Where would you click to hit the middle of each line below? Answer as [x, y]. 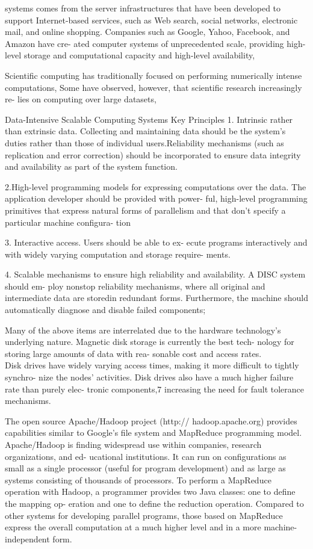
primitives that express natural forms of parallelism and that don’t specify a [145, 210]
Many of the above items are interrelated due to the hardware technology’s [143, 330]
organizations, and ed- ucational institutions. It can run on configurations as [146, 456]
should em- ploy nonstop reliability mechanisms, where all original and [135, 286]
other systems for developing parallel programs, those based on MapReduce [144, 515]
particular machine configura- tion [68, 222]
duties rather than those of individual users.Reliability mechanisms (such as [144, 142]
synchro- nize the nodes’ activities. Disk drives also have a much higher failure [149, 377]
